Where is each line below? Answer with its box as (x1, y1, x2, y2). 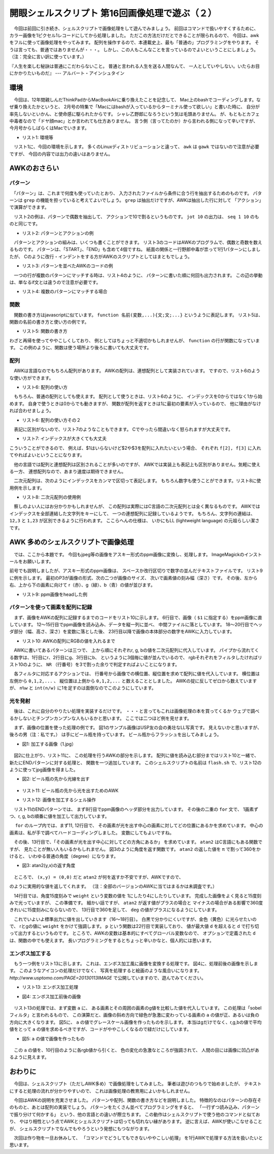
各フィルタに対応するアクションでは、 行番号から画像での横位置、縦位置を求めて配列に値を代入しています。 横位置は (13, 671, 260, 677)
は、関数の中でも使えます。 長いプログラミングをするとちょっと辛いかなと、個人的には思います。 (9, 937, 214, 943)
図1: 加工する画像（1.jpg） (22, 741, 76, 747)
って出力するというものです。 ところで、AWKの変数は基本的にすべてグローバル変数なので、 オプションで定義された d (9, 930, 256, 936)
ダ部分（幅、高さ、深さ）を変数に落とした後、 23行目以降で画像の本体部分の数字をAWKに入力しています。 (9, 629, 235, 635)
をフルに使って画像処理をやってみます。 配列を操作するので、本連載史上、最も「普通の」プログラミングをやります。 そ (9, 40, 260, 46)
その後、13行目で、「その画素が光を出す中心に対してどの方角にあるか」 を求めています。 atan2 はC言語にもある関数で (13, 839, 263, 845)
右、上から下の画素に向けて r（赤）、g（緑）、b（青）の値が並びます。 (9, 582, 155, 588)
